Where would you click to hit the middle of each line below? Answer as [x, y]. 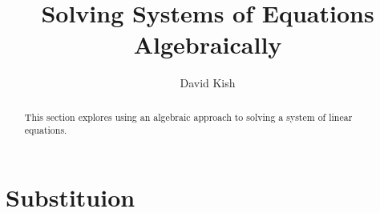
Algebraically [208, 44]
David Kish [208, 83]
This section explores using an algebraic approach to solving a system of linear [188, 117]
